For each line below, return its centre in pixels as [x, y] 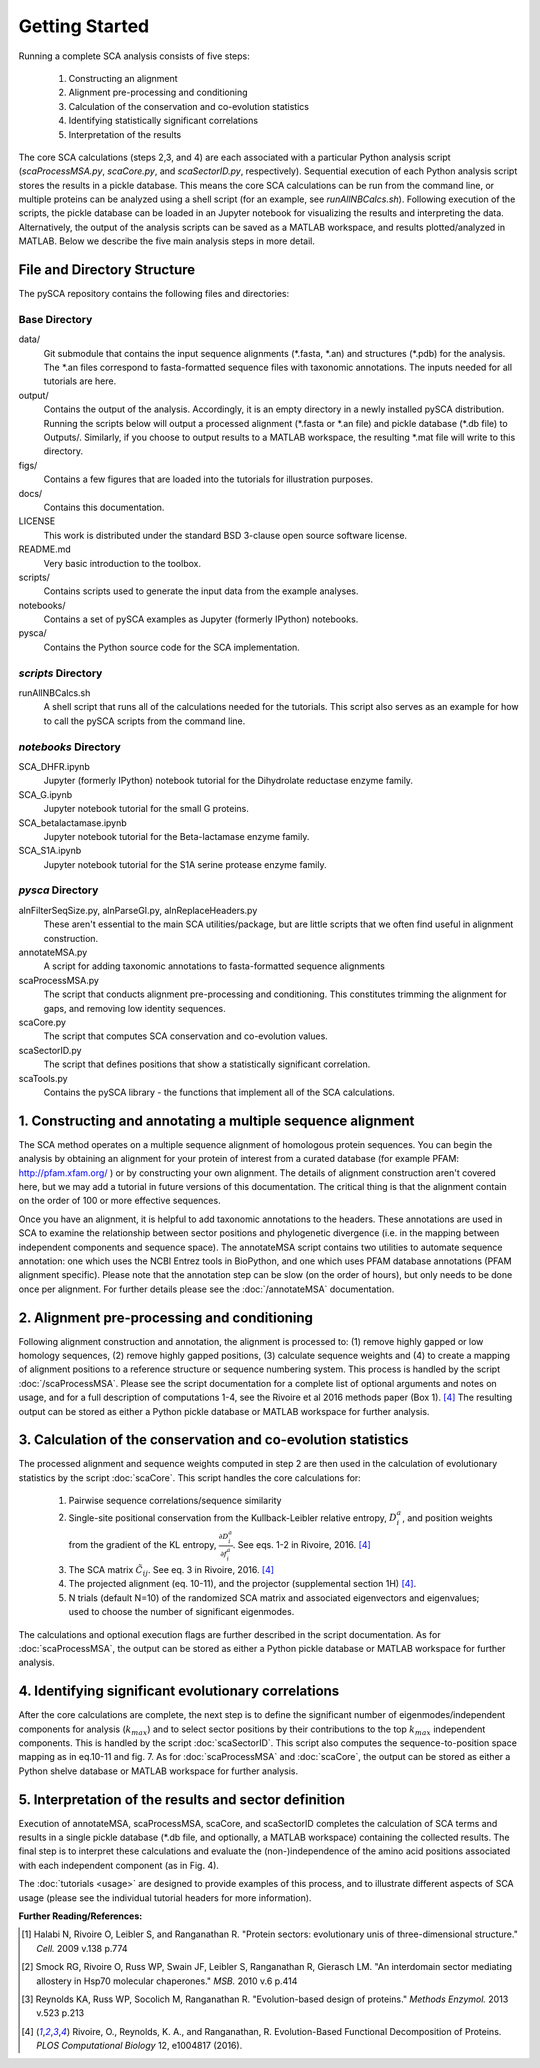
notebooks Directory [70, 747]
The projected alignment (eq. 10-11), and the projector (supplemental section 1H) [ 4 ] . [242, 1584]
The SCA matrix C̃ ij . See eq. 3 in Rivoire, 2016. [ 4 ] [171, 1570]
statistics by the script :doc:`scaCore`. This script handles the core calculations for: [190, 1477]
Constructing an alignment [123, 78]
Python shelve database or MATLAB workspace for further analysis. [158, 1771]
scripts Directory [60, 673]
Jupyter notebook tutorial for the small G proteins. [146, 809]
